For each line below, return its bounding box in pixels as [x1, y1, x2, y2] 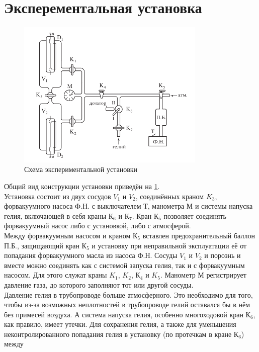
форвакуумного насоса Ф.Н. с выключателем [4, 201, 141, 211]
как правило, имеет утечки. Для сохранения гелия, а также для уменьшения [4, 319, 236, 329]
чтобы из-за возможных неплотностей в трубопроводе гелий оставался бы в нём [4, 299, 250, 310]
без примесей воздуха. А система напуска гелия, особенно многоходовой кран [4, 309, 243, 319]
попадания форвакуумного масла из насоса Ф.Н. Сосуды [4, 250, 178, 260]
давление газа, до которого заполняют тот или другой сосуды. [4, 279, 194, 290]
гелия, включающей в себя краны [4, 210, 107, 221]
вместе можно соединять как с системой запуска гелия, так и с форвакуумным [4, 259, 245, 270]
